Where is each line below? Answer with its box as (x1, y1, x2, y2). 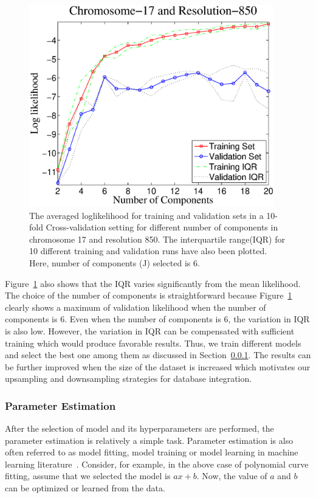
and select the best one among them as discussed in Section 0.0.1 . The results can (5, 348, 311, 361)
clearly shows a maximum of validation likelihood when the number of (5, 300, 266, 313)
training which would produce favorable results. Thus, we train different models (5, 336, 301, 349)
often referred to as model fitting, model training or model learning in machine (5, 446, 298, 458)
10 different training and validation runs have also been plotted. (29, 244, 267, 257)
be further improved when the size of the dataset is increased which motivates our (5, 360, 311, 373)
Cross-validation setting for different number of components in (46, 221, 278, 233)
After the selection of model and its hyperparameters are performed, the (5, 422, 274, 435)
